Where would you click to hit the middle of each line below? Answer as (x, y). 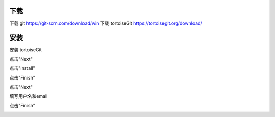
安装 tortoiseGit (25, 50)
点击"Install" (22, 68)
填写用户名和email (29, 96)
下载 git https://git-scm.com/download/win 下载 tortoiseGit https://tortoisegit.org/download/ (106, 23)
